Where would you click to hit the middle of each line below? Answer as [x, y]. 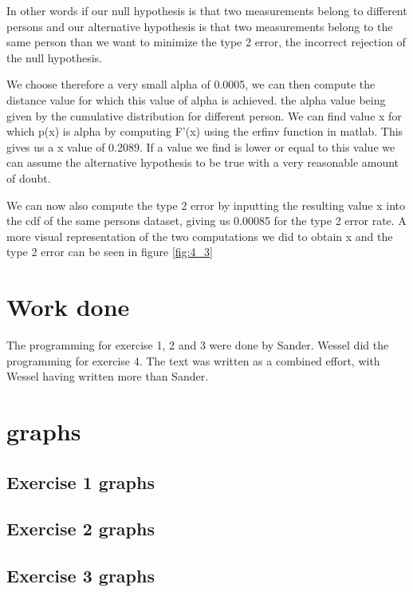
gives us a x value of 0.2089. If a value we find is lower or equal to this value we [201, 146]
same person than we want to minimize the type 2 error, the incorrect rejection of [206, 42]
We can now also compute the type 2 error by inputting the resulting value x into [206, 205]
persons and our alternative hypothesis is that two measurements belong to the [200, 26]
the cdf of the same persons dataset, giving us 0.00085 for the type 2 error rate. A [206, 221]
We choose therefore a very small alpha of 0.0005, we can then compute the [191, 84]
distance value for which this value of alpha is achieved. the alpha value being [196, 99]
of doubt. [29, 178]
